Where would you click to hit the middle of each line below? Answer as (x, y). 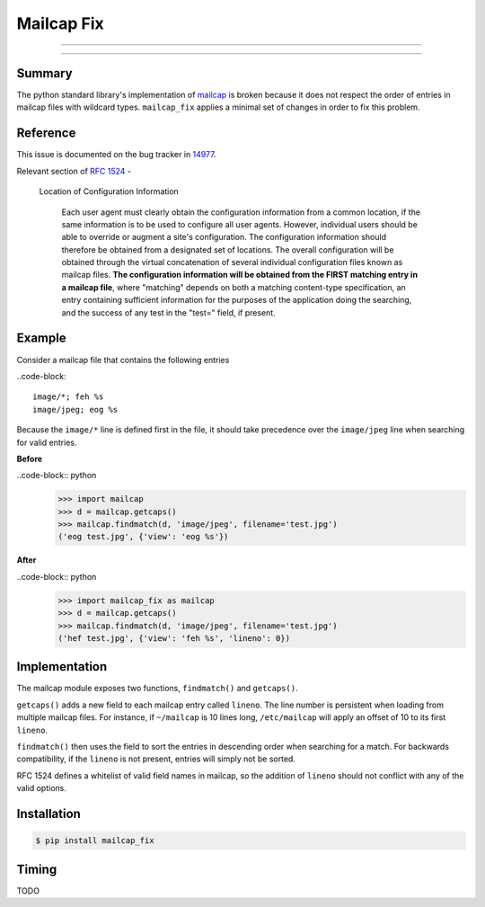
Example (41, 338)
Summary (44, 73)
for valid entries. (47, 442)
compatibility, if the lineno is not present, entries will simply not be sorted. (156, 759)
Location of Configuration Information (109, 191)
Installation (48, 814)
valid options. (41, 788)
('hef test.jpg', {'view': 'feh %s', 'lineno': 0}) (174, 638)
